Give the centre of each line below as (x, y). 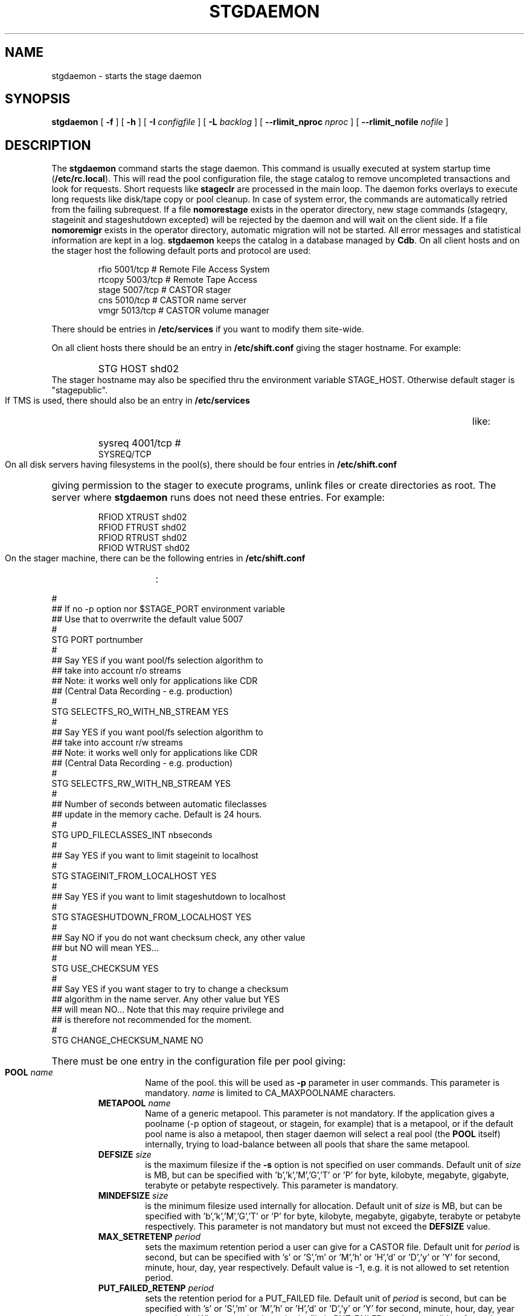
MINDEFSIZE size (133, 1196)
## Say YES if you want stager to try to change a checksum (170, 989)
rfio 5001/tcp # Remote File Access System (184, 269)
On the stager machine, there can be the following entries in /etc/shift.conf (155, 558)
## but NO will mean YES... (105, 948)
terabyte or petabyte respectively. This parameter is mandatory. (272, 1185)
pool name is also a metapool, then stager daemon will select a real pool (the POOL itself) (323, 1134)
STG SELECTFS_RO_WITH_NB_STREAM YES (140, 712)
